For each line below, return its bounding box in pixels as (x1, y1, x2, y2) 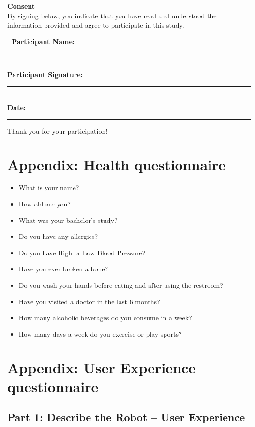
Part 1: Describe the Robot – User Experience (7, 410, 245, 425)
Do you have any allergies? (18, 231, 98, 241)
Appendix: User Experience (7, 357, 196, 377)
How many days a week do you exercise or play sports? (18, 329, 182, 339)
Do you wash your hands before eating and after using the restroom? (18, 280, 223, 290)
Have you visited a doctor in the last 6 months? (18, 296, 160, 306)
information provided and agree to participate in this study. (7, 20, 184, 30)
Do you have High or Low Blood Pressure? (18, 247, 146, 257)
